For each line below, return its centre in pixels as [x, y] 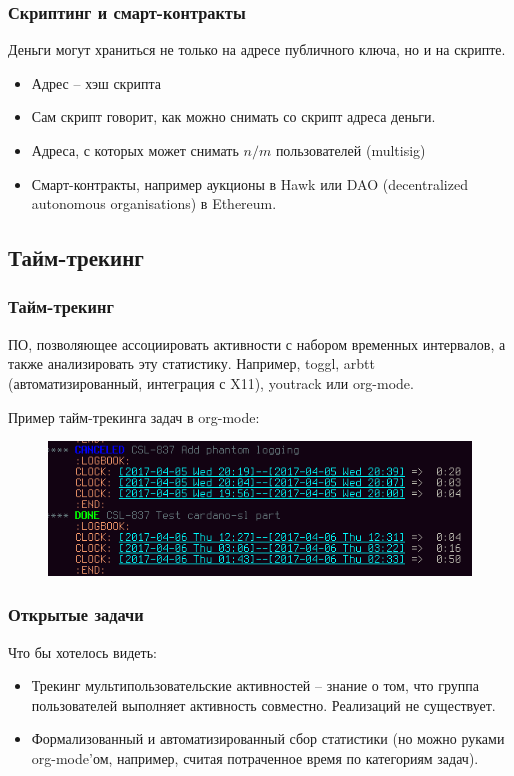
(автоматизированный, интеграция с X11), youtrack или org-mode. [211, 382]
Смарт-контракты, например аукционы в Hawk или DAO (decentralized [249, 183]
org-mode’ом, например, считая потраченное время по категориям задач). [255, 757]
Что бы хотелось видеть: [82, 651]
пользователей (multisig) [350, 150]
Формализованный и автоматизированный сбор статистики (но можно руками [268, 738]
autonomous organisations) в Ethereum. [154, 203]
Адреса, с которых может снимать [135, 150]
